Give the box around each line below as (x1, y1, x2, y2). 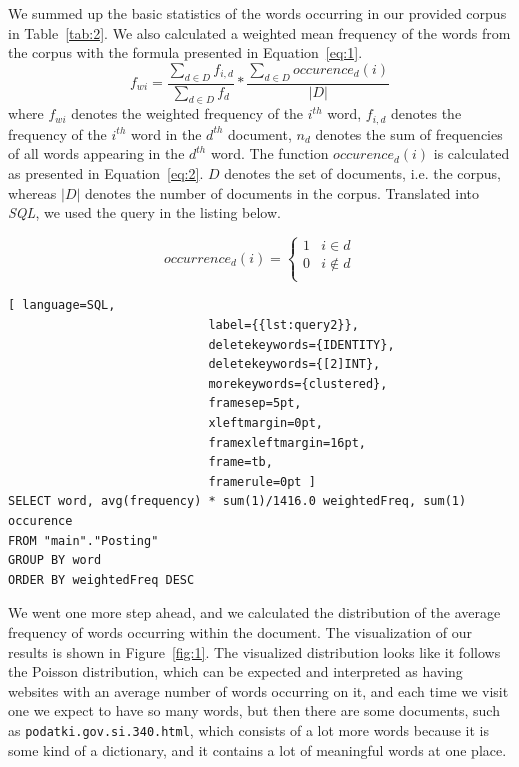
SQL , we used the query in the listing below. (8, 202, 281, 223)
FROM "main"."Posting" (8, 533, 159, 548)
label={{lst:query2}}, (208, 318, 359, 333)
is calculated (433, 143, 510, 164)
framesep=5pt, (208, 396, 302, 411)
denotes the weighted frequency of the (71, 103, 304, 124)
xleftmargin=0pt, (208, 415, 323, 430)
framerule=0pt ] (208, 474, 316, 489)
